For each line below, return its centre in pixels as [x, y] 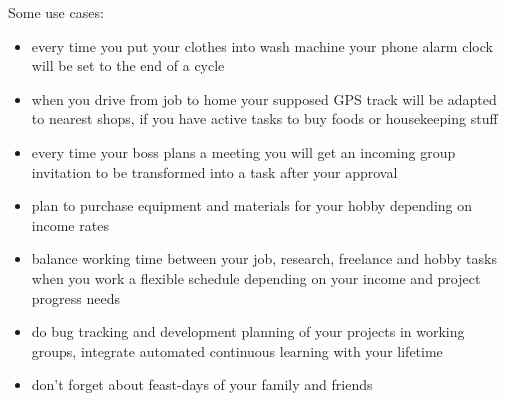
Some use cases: [56, 12]
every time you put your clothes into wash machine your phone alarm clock [262, 45]
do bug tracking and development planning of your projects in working [248, 331]
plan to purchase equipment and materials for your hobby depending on [251, 205]
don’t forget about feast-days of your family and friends [202, 384]
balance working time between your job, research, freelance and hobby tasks [264, 258]
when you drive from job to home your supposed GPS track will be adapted [264, 98]
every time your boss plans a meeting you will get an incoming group [243, 151]
